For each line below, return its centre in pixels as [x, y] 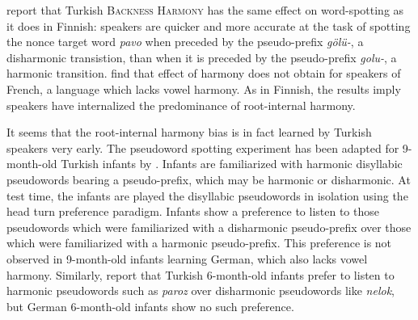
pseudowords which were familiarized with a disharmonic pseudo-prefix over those [209, 227]
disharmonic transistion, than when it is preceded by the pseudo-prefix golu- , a [202, 57]
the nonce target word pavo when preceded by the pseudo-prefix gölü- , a [185, 42]
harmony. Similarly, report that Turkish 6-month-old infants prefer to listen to [201, 274]
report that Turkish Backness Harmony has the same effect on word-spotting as [205, 10]
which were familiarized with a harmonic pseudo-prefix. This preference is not [199, 243]
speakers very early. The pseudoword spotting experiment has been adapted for [203, 147]
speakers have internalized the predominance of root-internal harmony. [181, 105]
